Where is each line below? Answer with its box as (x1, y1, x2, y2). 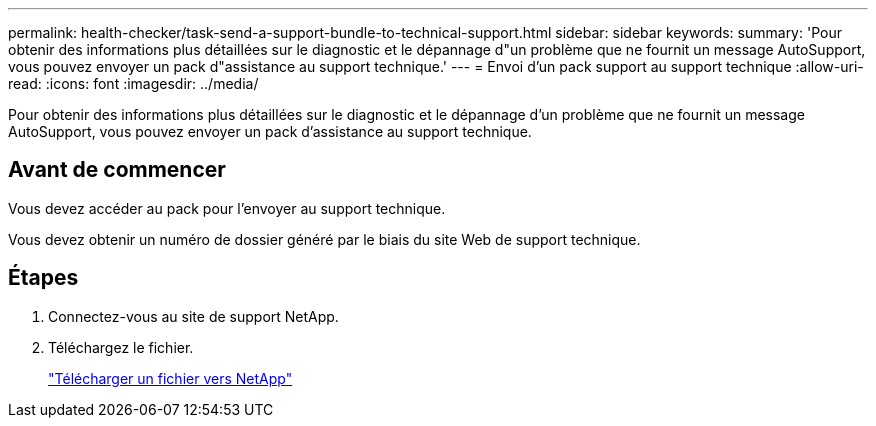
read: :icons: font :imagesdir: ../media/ (8, 75, 259, 92)
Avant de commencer (8, 157, 226, 183)
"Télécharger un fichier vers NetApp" (48, 369, 293, 387)
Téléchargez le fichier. (48, 338, 194, 356)
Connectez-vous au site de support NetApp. (48, 307, 339, 325)
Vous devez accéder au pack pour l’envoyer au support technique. (8, 199, 446, 217)
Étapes (8, 265, 79, 291)
